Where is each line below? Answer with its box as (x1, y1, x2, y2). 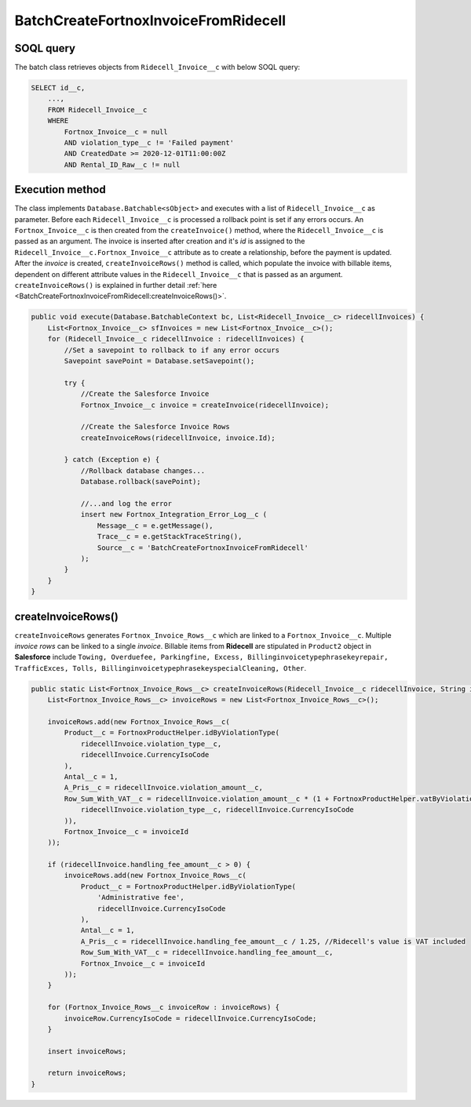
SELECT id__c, (31, 83, 86, 93)
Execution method (14, 183, 106, 196)
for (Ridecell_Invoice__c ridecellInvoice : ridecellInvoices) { (47, 334, 305, 344)
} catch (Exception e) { (64, 455, 160, 464)
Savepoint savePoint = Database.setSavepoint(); (64, 356, 255, 365)
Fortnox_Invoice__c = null (64, 127, 168, 137)
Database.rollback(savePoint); (80, 477, 202, 486)
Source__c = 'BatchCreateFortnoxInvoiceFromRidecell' (97, 543, 309, 552)
